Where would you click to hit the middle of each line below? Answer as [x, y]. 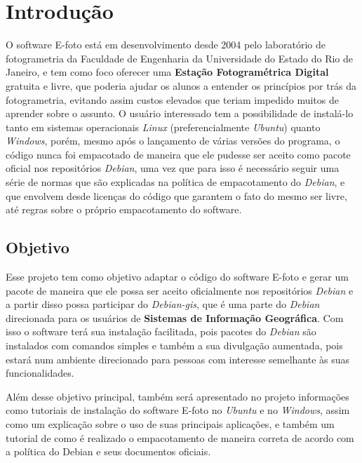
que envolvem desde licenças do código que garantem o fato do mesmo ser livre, [176, 195]
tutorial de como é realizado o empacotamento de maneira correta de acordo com [180, 437]
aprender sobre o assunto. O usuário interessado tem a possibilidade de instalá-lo [180, 113]
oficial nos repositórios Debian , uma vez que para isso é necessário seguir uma [173, 168]
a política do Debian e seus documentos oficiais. [108, 451]
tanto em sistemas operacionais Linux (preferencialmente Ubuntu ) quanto [163, 127]
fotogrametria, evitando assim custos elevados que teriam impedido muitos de [172, 99]
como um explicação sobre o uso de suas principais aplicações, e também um [170, 423]
